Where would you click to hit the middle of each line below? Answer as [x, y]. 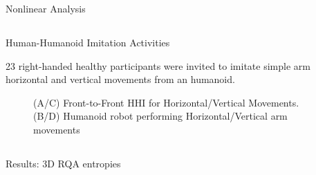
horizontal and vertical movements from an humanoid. [120, 79]
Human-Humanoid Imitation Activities [88, 42]
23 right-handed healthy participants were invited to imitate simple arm [158, 65]
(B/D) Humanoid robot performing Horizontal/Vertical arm [160, 116]
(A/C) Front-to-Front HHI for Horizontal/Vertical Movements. [166, 102]
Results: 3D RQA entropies [63, 163]
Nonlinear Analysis [46, 8]
